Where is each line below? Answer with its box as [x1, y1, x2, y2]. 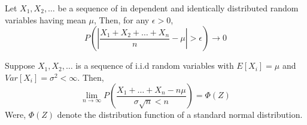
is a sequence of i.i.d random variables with [75, 59, 234, 72]
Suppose [5, 59, 35, 72]
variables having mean [5, 13, 86, 26]
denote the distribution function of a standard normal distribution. [57, 108, 303, 121]
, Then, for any [93, 13, 150, 26]
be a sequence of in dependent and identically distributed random [57, 2, 299, 14]
